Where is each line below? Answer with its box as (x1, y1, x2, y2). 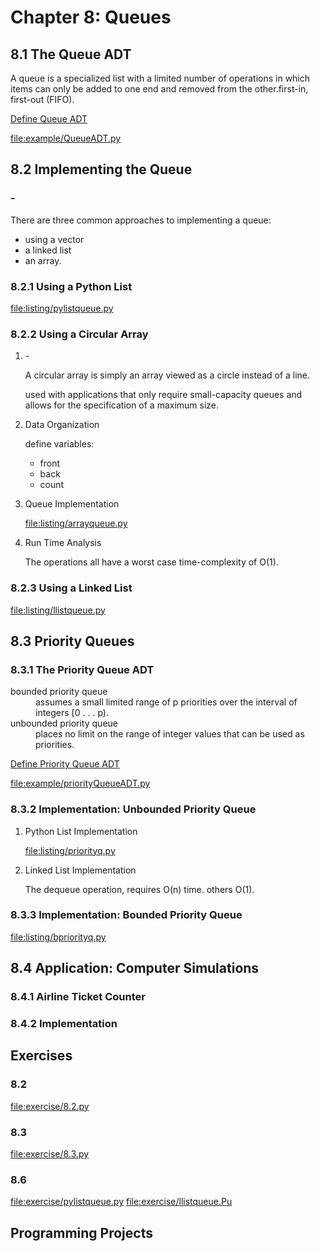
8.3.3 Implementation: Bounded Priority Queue (10, 908, 243, 922)
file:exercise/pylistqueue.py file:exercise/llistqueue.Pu (10, 1196, 233, 1208)
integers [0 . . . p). (35, 707, 109, 719)
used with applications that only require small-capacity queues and (24, 389, 303, 401)
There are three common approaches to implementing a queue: (10, 214, 272, 226)
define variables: (24, 438, 95, 450)
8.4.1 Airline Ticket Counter (10, 990, 146, 1004)
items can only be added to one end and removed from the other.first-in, (10, 83, 309, 95)
